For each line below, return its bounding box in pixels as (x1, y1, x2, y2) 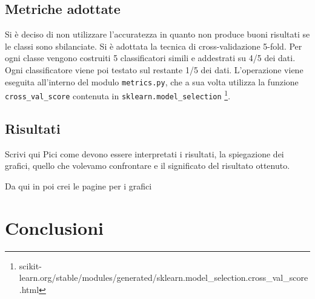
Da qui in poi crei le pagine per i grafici (5, 179, 152, 192)
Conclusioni (5, 215, 104, 240)
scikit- (19, 259, 42, 272)
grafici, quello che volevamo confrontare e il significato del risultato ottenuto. (5, 159, 290, 172)
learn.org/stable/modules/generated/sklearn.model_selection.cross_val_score (19, 271, 308, 284)
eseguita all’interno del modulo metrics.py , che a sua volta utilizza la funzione (5, 75, 299, 88)
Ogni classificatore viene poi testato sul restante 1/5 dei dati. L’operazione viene (5, 63, 303, 76)
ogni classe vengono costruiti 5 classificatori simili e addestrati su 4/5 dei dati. (5, 51, 296, 64)
